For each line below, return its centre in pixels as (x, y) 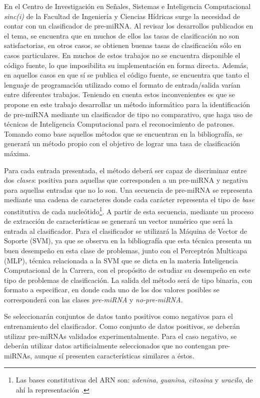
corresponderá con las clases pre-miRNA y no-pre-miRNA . (93, 299)
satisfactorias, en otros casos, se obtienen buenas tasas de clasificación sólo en (123, 45)
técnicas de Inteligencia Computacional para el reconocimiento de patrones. (119, 124)
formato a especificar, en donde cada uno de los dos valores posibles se (112, 290)
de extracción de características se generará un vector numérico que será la (118, 221)
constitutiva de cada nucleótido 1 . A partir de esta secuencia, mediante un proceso (129, 210)
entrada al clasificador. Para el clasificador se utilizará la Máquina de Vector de (125, 231)
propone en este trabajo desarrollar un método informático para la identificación (127, 104)
